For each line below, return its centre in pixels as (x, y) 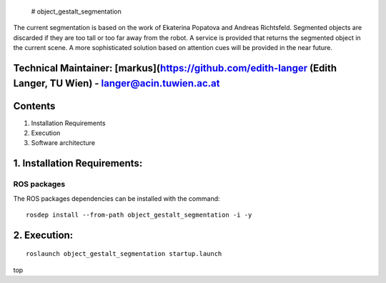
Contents (34, 106)
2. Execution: (43, 235)
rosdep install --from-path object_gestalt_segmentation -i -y (139, 215)
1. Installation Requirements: (78, 163)
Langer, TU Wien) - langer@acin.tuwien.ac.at (117, 83)
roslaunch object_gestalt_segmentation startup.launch (124, 254)
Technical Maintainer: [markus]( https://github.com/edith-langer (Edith (175, 68)
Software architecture (63, 143)
